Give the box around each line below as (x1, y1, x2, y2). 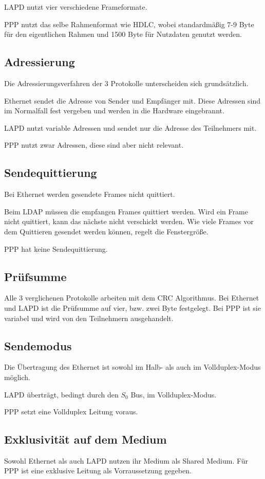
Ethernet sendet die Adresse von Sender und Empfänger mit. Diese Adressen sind (4, 95, 261, 106)
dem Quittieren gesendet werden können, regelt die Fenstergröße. (4, 226, 209, 236)
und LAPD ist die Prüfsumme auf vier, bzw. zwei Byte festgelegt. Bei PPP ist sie (4, 302, 261, 313)
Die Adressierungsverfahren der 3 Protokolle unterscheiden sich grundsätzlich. (4, 77, 249, 88)
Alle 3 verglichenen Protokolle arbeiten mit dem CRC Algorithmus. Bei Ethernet (4, 292, 259, 303)
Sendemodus (4, 337, 72, 353)
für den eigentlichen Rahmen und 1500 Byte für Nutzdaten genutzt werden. (4, 29, 242, 39)
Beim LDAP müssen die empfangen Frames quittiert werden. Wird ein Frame (4, 206, 248, 216)
